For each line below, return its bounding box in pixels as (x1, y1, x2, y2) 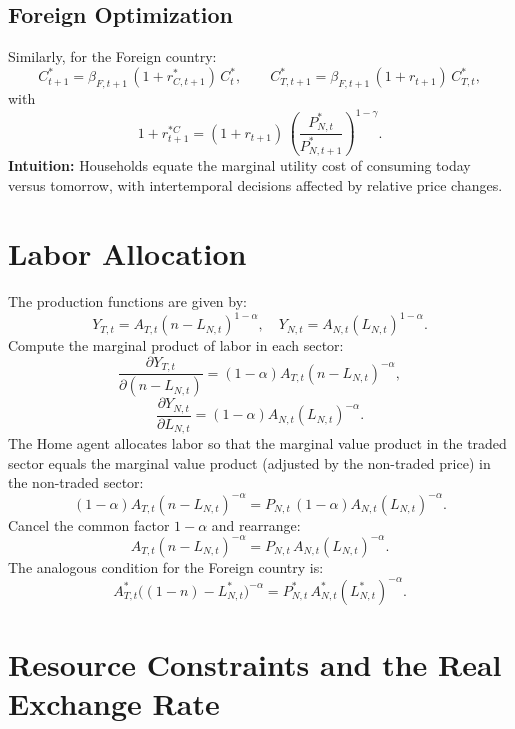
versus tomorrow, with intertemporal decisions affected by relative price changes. (8, 174, 503, 195)
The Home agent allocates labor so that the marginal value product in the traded (8, 433, 507, 454)
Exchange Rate (8, 683, 220, 724)
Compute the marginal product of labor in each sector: (8, 335, 344, 356)
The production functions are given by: (8, 291, 247, 312)
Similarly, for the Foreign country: (8, 46, 217, 67)
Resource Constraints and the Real (8, 643, 502, 684)
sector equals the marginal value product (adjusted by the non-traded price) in (8, 452, 491, 473)
